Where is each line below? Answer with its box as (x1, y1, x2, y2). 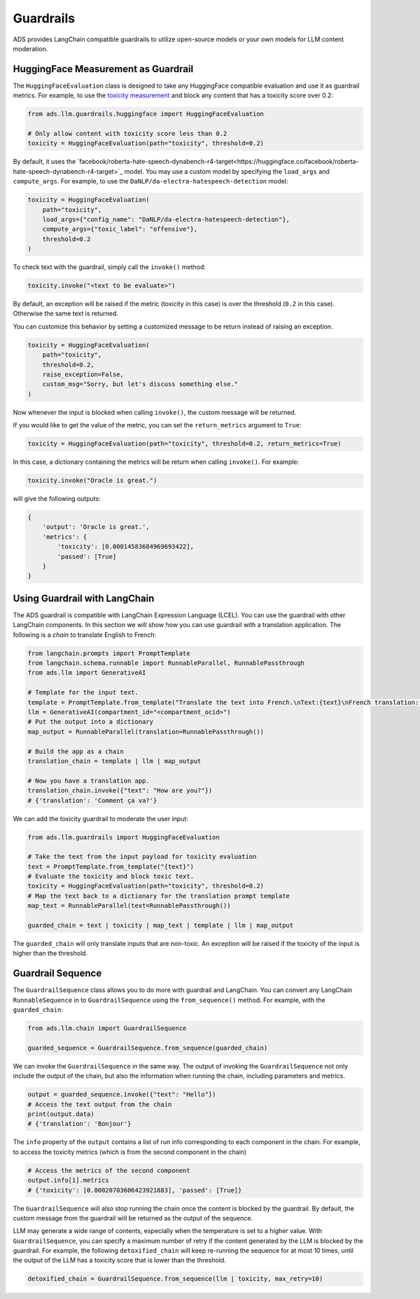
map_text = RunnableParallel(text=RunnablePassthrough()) (27, 902, 231, 910)
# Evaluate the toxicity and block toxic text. (27, 872, 194, 881)
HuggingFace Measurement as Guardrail (13, 63, 194, 75)
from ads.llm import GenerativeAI (27, 669, 146, 677)
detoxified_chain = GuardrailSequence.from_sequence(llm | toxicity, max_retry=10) (27, 1275, 323, 1283)
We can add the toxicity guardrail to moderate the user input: (13, 814, 189, 823)
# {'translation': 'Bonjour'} (27, 1120, 132, 1128)
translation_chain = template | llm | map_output (27, 757, 202, 765)
